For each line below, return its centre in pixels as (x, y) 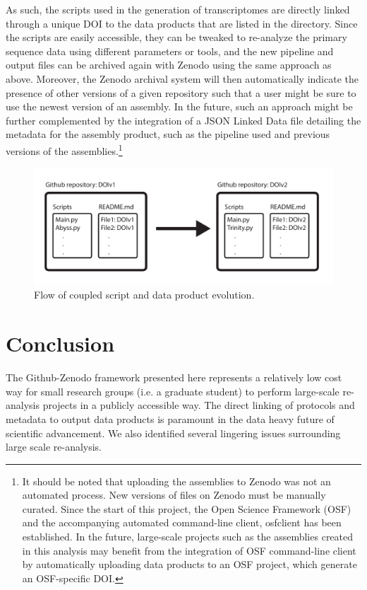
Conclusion (60, 343)
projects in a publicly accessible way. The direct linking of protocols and (199, 405)
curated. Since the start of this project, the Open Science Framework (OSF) (187, 508)
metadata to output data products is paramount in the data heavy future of (170, 418)
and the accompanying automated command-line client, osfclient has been (182, 522)
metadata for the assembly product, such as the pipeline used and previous (168, 134)
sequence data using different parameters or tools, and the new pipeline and (170, 51)
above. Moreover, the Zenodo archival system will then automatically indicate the (182, 78)
